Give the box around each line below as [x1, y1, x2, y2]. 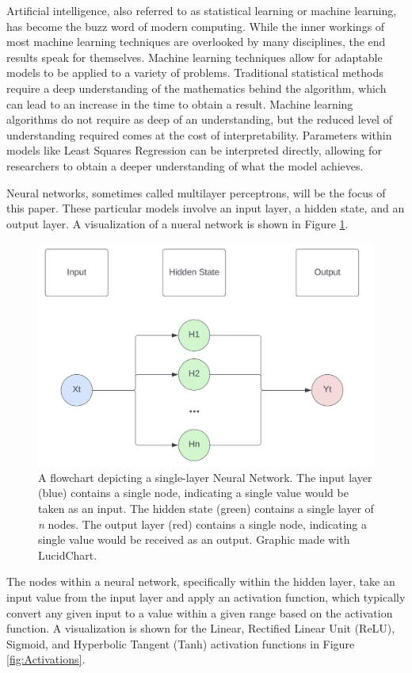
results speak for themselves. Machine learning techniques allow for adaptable [6, 48, 383, 65]
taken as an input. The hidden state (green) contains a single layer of [38, 500, 374, 517]
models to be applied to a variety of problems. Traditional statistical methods [6, 64, 383, 81]
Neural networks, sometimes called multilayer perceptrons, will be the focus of [6, 184, 386, 201]
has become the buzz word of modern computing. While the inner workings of [6, 17, 385, 34]
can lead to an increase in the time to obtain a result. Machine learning [6, 95, 353, 112]
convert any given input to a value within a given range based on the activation [6, 604, 393, 621]
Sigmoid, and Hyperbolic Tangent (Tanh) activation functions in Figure [6, 635, 355, 652]
